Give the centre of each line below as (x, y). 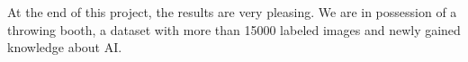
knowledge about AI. (65, 47)
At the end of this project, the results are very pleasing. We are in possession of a (232, 12)
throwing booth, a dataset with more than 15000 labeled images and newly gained (234, 29)
